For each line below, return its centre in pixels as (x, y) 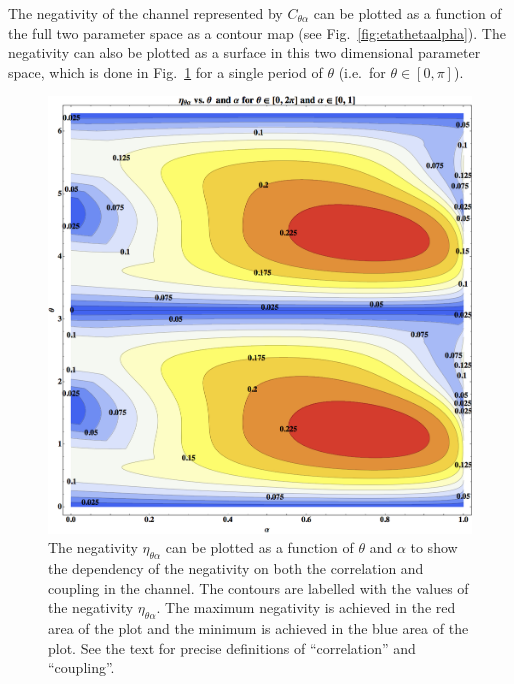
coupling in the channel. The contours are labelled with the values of (258, 587)
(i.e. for (362, 71)
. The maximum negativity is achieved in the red (306, 607)
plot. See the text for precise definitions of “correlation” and (232, 647)
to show (434, 547)
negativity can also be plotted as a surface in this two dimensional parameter (244, 52)
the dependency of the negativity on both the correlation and (236, 568)
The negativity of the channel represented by (145, 13)
